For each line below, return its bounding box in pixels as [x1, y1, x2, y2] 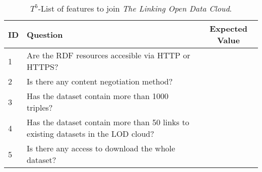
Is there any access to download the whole [27, 142, 175, 154]
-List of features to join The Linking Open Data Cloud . [38, 3, 232, 14]
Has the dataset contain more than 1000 [27, 90, 169, 102]
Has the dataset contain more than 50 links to [27, 116, 189, 128]
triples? [27, 102, 53, 113]
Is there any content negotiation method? [27, 75, 173, 87]
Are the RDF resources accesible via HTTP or [27, 49, 190, 61]
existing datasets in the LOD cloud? [27, 128, 154, 139]
